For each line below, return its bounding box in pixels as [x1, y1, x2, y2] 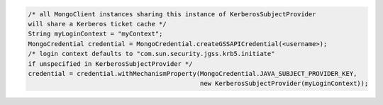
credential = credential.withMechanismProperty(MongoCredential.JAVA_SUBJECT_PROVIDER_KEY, [28, 70, 357, 77]
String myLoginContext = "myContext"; [28, 30, 163, 38]
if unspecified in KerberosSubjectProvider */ [28, 60, 193, 67]
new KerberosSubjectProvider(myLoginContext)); [199, 79, 369, 88]
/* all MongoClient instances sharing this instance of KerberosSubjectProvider [28, 10, 316, 18]
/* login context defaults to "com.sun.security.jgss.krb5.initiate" [28, 50, 275, 58]
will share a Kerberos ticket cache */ [28, 20, 167, 28]
